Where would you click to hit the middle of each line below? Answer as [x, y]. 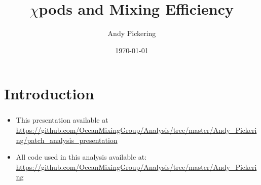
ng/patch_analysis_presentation [67, 140]
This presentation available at [62, 120]
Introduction [49, 94]
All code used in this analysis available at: [81, 157]
